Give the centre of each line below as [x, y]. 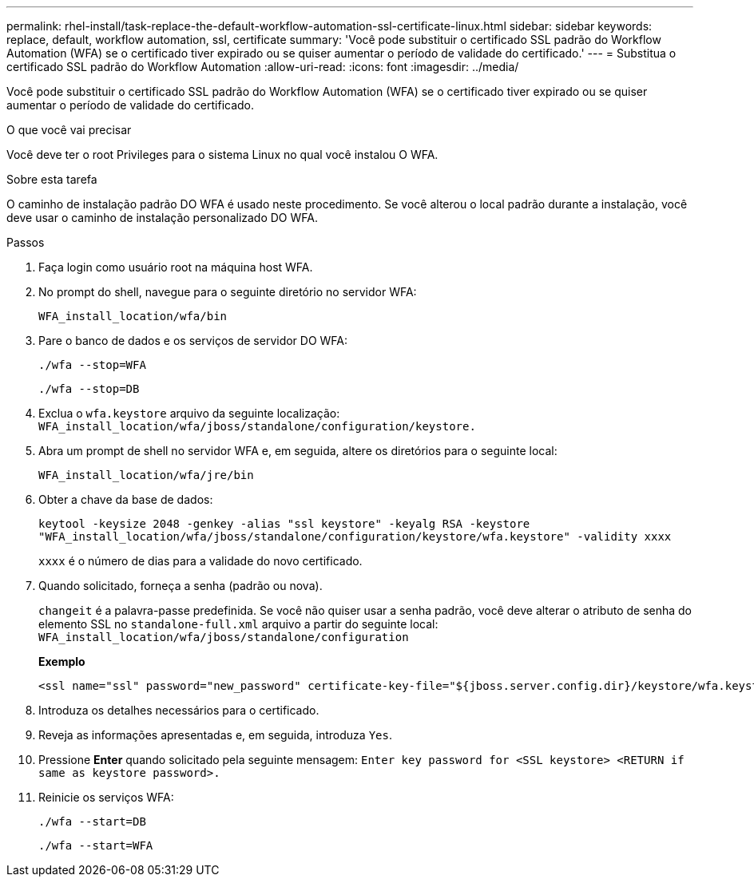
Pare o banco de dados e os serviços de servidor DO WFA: [193, 341]
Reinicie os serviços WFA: [106, 797]
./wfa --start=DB [92, 822]
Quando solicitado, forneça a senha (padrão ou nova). [181, 586]
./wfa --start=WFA [96, 845]
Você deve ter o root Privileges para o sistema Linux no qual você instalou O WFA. [222, 154]
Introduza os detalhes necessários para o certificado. [179, 710]
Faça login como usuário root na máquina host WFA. [176, 267]
